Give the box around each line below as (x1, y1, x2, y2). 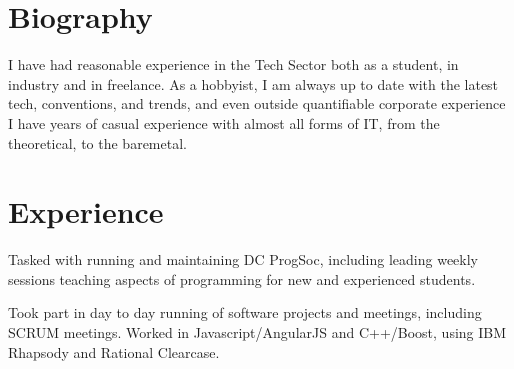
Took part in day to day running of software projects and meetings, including (8, 302, 482, 323)
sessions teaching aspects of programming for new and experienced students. (8, 268, 476, 289)
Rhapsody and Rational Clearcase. (8, 341, 220, 362)
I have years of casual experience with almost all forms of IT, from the (8, 112, 440, 133)
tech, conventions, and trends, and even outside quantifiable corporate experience (8, 93, 506, 114)
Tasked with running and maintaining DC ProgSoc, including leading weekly (8, 249, 479, 270)
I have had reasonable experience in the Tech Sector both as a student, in (8, 54, 459, 75)
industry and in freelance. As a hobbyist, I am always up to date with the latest (8, 73, 499, 94)
